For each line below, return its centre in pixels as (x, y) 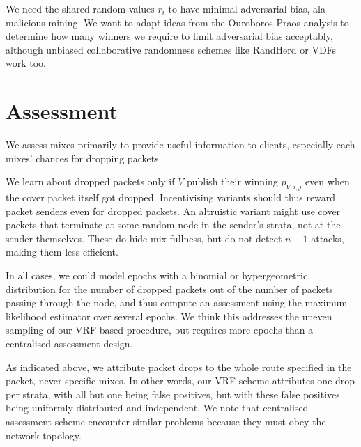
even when (327, 181)
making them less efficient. (62, 252)
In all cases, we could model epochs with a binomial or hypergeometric (157, 275)
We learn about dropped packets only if (90, 181)
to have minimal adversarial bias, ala (247, 8)
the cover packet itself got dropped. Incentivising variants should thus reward (171, 197)
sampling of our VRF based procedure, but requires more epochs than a (160, 330)
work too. (26, 63)
